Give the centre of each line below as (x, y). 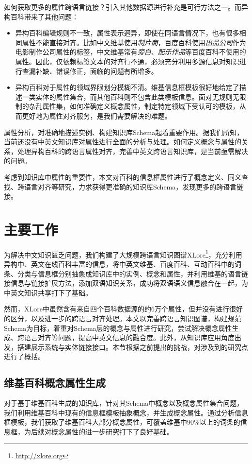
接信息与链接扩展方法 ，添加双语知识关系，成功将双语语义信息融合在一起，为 (126, 283)
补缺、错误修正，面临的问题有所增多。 (97, 71)
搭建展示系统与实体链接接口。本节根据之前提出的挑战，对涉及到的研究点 (133, 347)
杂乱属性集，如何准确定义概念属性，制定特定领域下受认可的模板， (134, 106)
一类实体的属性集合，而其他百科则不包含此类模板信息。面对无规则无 (131, 96)
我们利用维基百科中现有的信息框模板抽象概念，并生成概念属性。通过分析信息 (126, 412)
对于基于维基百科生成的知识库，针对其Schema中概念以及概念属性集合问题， (124, 403)
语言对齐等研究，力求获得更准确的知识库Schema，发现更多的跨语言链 (134, 186)
